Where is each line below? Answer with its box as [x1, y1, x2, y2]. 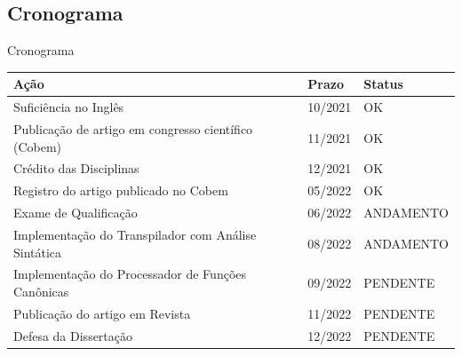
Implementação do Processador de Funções [13, 265, 247, 283]
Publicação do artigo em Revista [13, 304, 191, 322]
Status [363, 75, 403, 93]
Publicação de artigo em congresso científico [13, 119, 253, 138]
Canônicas [13, 281, 69, 300]
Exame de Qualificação [13, 203, 138, 222]
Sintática [13, 242, 62, 261]
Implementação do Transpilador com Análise [13, 225, 257, 243]
